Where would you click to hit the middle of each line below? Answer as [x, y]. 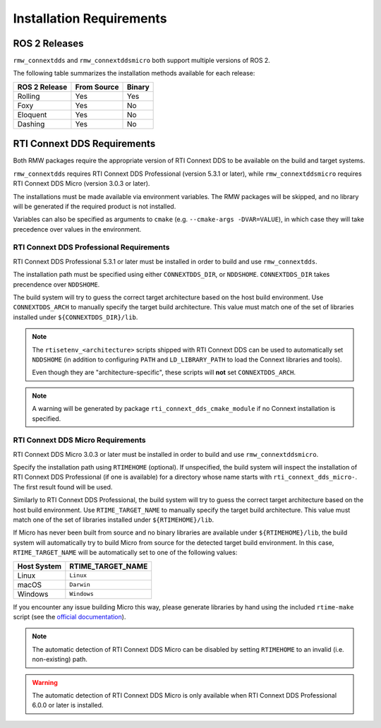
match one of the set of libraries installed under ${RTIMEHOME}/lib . [114, 520]
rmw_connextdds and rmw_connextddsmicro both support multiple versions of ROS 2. [142, 61]
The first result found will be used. [63, 487]
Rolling [29, 96]
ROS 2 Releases [48, 43]
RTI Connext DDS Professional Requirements [91, 247]
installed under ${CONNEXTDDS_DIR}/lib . [75, 317]
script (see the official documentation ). [69, 616]
